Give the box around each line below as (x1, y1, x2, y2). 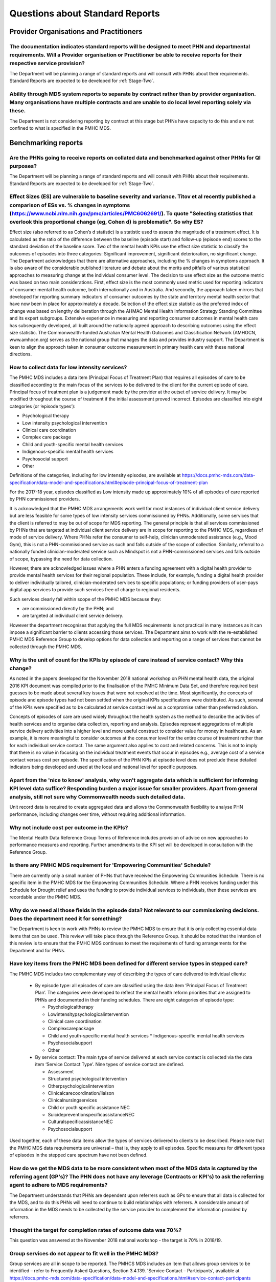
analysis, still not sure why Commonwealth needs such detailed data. (9, 793, 186, 800)
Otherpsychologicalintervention (48, 1083, 114, 1089)
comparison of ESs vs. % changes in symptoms (9, 202, 130, 209)
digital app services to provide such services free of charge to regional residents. (9, 587, 181, 593)
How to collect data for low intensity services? (9, 364, 127, 371)
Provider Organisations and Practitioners (9, 27, 143, 36)
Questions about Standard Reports (9, 8, 160, 19)
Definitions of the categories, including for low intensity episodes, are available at (9, 472, 181, 478)
